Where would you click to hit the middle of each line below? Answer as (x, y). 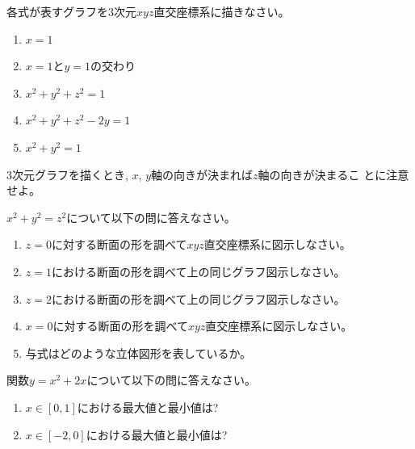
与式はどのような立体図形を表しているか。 (138, 352)
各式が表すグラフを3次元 (71, 11)
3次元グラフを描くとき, (67, 174)
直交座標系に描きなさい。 (222, 11)
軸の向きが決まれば (202, 174)
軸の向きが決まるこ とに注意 (333, 174)
